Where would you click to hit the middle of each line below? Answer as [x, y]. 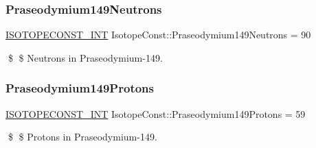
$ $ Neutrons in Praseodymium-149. [85, 57]
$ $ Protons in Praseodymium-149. [82, 137]
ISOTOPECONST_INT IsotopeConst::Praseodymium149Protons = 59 [156, 113]
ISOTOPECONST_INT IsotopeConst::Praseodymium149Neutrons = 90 [158, 35]
